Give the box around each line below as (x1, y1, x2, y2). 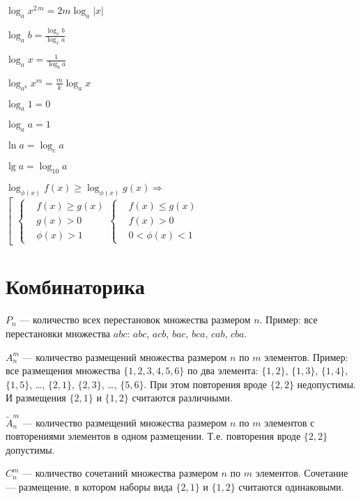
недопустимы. (297, 376, 356, 391)
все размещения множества (6, 363, 121, 378)
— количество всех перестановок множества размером (20, 312, 251, 327)
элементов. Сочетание (255, 466, 348, 480)
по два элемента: (187, 363, 259, 378)
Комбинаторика (6, 272, 145, 300)
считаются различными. (132, 390, 233, 405)
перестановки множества (6, 325, 111, 340)
